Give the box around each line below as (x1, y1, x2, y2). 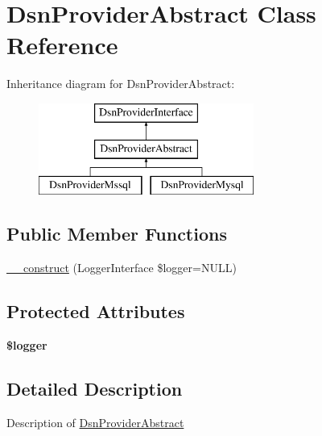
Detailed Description (6, 375, 183, 400)
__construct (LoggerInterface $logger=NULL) (6, 259, 237, 276)
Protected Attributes (6, 299, 185, 324)
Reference (6, 28, 118, 61)
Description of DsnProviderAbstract (6, 413, 184, 430)
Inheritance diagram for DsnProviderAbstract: (6, 75, 235, 92)
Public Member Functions (6, 221, 227, 246)
